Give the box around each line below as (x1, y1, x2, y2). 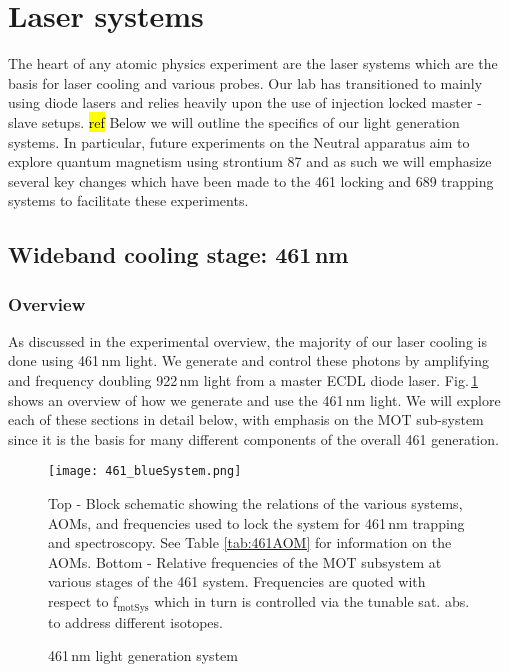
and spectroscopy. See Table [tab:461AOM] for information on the (48, 532, 452, 553)
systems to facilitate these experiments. (8, 190, 249, 211)
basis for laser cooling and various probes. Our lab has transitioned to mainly (8, 72, 483, 93)
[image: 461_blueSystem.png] (48, 464, 242, 479)
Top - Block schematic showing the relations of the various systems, (48, 493, 463, 514)
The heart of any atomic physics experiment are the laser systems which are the (8, 53, 498, 74)
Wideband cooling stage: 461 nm (8, 239, 349, 270)
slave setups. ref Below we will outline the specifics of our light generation (8, 111, 460, 132)
